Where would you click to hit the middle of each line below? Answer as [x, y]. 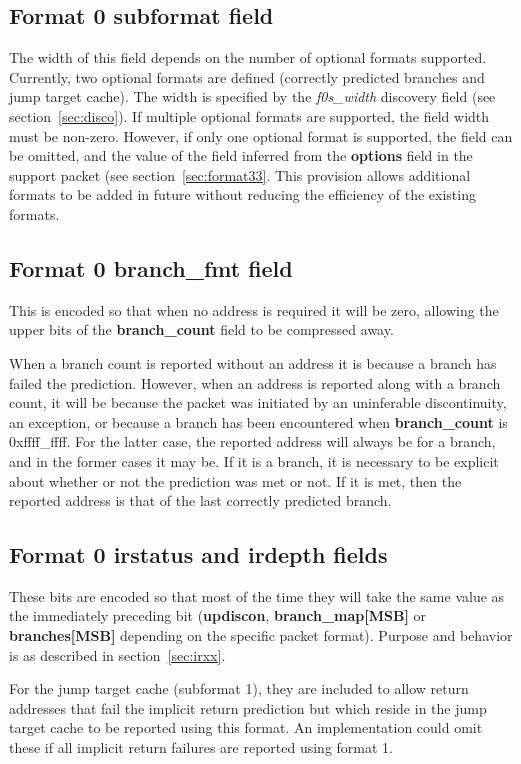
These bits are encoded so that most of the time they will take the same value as [257, 595]
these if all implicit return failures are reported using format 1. [201, 747]
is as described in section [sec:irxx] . [117, 654]
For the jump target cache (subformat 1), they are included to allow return [239, 688]
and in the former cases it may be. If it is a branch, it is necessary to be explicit [254, 460]
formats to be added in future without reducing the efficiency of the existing [242, 194]
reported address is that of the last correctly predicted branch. [200, 500]
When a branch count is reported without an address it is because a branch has [253, 362]
